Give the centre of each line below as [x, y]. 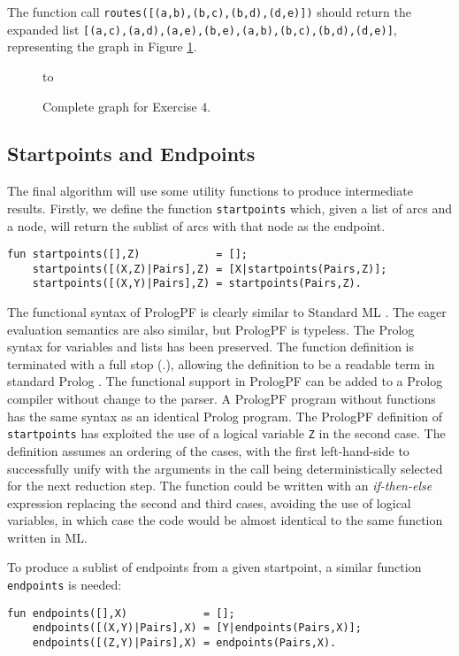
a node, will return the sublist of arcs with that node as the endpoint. [196, 225]
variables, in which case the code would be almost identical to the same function [225, 520]
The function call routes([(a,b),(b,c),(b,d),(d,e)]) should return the [209, 12]
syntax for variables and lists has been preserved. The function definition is [210, 347]
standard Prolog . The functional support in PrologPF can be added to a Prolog [225, 381]
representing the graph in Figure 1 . [102, 46]
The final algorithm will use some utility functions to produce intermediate [210, 191]
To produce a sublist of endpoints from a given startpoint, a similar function [214, 567]
